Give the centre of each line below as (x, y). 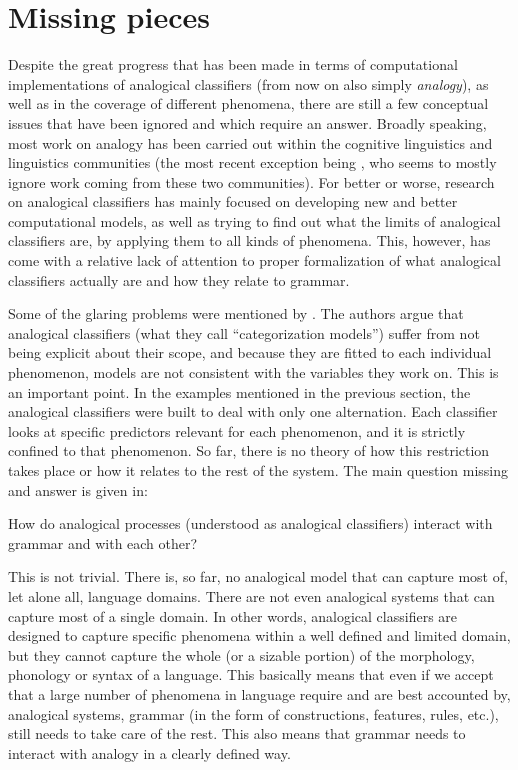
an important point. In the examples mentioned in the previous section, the (239, 391)
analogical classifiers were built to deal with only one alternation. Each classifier (253, 411)
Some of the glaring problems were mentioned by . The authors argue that (236, 313)
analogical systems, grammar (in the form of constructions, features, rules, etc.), (253, 713)
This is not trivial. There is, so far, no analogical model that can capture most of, (258, 576)
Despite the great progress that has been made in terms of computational (233, 64)
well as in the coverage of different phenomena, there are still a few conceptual (248, 103)
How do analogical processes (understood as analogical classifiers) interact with (250, 523)
